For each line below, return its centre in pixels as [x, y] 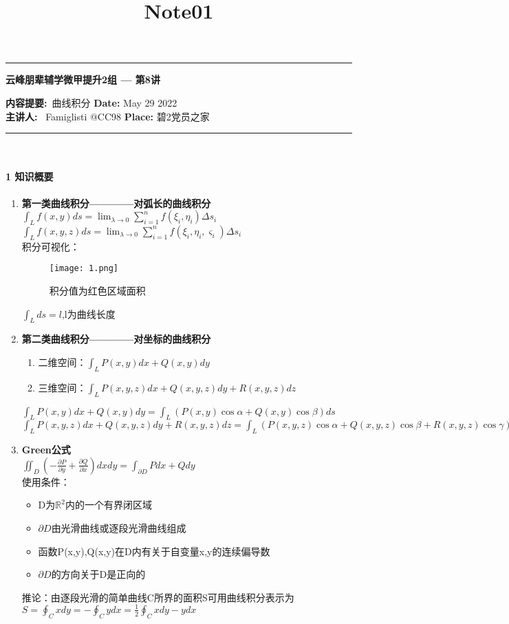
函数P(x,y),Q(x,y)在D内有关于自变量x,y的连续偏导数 [154, 551]
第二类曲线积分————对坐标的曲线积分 [116, 339]
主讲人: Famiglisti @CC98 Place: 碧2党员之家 [108, 116]
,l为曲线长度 [88, 313]
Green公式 [46, 450]
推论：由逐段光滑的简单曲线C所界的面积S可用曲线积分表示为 [158, 597]
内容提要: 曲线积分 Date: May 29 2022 [91, 102]
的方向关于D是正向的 [98, 574]
